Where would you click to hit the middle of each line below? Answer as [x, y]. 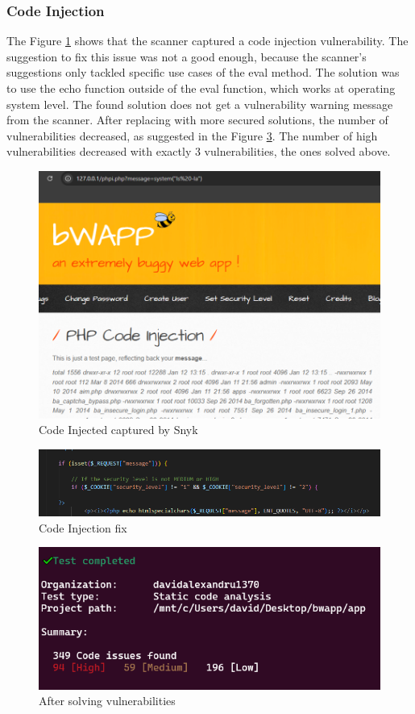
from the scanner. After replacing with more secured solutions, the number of [197, 120]
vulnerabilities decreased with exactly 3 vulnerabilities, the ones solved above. [199, 151]
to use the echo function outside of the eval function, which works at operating [201, 88]
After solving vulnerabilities [107, 701]
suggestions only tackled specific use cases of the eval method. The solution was [203, 72]
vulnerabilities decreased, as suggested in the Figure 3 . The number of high [192, 135]
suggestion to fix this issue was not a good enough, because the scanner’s [187, 56]
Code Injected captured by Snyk [118, 430]
